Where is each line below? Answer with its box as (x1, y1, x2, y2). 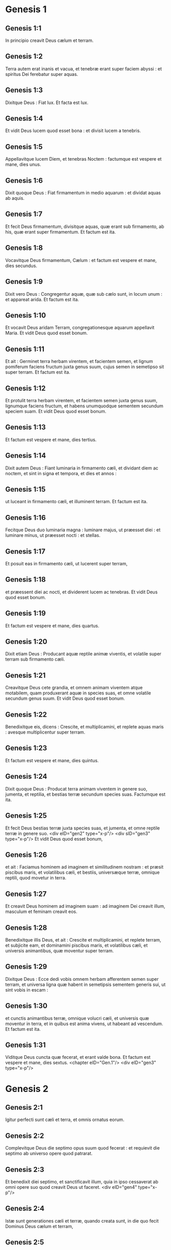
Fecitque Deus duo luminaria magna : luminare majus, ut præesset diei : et (5, 527, 161, 533)
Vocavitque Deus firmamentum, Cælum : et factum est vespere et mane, (5, 257, 157, 263)
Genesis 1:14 (5, 451, 46, 460)
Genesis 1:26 (5, 850, 47, 859)
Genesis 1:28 (5, 923, 47, 932)
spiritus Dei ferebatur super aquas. (5, 71, 78, 77)
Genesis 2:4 (5, 1204, 45, 1213)
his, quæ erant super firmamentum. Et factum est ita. (5, 228, 116, 235)
